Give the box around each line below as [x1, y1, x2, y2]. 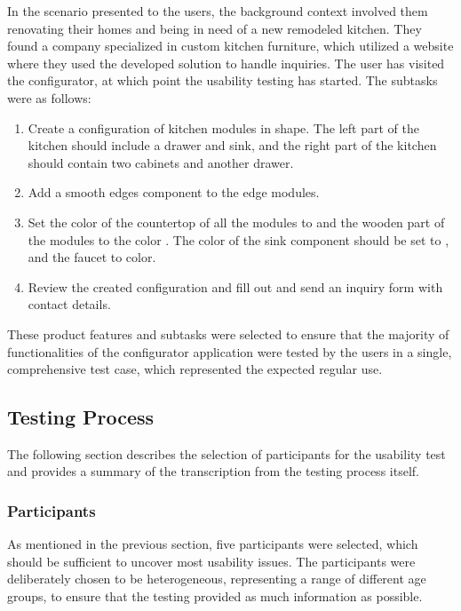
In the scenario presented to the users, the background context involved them [7, 2, 428, 20]
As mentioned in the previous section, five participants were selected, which [7, 535, 418, 553]
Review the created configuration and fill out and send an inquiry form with [28, 277, 443, 296]
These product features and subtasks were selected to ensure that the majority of [7, 324, 449, 343]
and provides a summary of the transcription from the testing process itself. [7, 462, 419, 480]
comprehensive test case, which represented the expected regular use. [7, 360, 383, 378]
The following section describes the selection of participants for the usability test [7, 444, 446, 463]
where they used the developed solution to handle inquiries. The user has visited [7, 53, 445, 72]
